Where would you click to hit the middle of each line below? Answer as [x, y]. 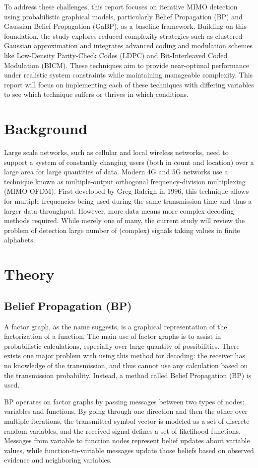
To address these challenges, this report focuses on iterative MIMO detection [121, 6]
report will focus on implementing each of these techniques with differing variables [129, 84]
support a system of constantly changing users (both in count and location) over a [129, 162]
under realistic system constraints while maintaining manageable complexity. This [129, 75]
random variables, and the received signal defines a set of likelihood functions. [122, 430]
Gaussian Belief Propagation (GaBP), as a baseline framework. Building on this [125, 26]
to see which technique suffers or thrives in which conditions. [96, 94]
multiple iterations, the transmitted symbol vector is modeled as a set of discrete [127, 421]
